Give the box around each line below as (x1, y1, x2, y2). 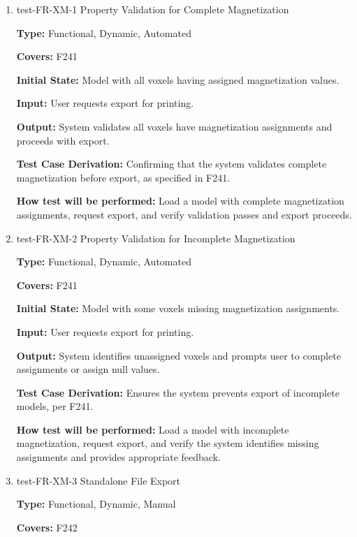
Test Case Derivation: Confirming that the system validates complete (16, 156, 327, 171)
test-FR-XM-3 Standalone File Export (16, 473, 181, 487)
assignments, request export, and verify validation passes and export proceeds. (16, 207, 352, 221)
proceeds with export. (16, 133, 110, 147)
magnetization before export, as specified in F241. (16, 170, 231, 184)
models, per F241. (16, 399, 94, 413)
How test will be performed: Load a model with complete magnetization (16, 193, 344, 208)
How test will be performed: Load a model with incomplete (16, 422, 289, 436)
